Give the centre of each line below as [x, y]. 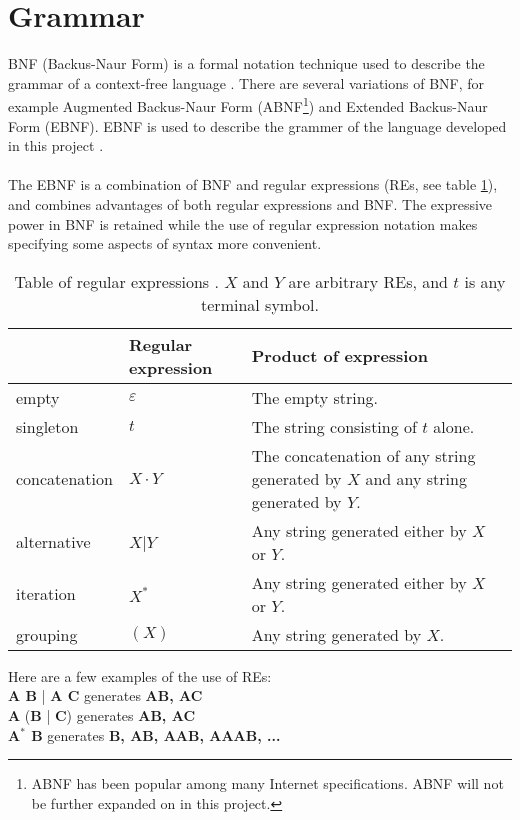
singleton [47, 426]
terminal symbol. [260, 304]
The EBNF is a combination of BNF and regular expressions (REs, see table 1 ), [253, 184]
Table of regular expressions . [116, 281]
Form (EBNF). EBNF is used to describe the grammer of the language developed [257, 125]
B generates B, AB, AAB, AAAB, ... [156, 734]
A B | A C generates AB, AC [105, 695]
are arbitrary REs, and [368, 281]
